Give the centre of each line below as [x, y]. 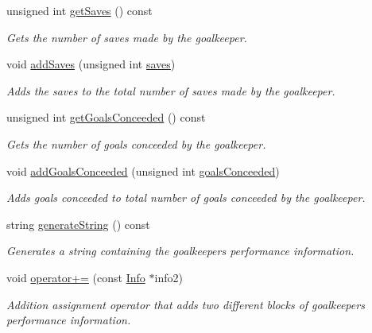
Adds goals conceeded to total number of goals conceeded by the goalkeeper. [186, 197]
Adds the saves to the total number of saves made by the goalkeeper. [171, 90]
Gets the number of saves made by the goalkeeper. [127, 37]
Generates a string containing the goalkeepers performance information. [180, 251]
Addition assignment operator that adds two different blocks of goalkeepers [186, 304]
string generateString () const [78, 224]
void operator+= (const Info [76, 277]
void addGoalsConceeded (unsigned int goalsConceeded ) [143, 170]
